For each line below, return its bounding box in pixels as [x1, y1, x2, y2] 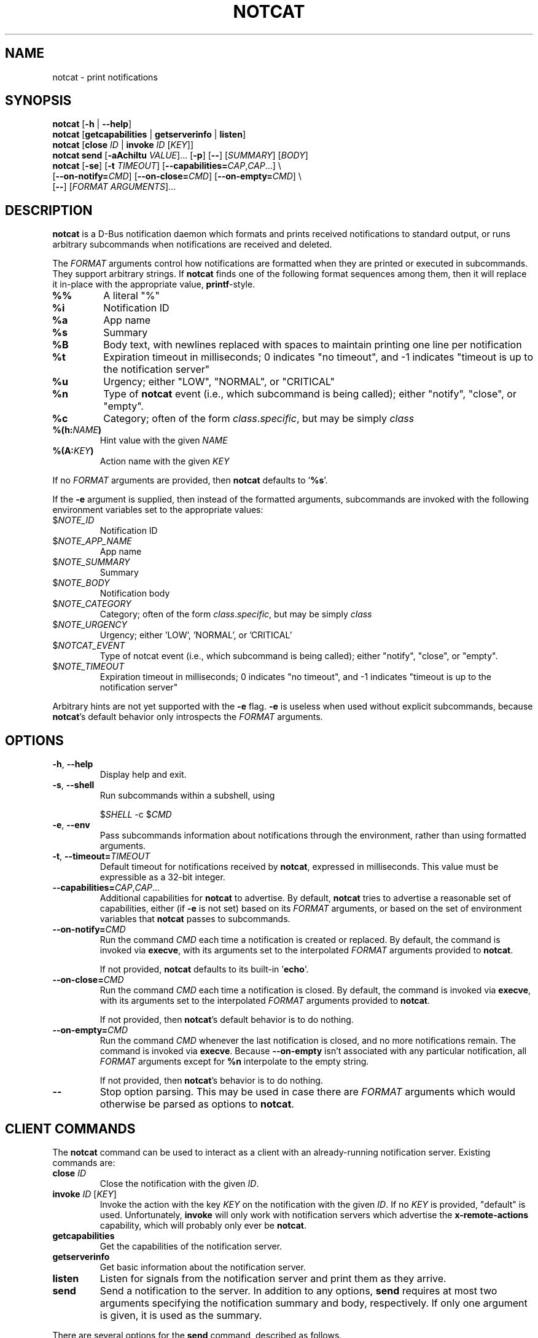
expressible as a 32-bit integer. [99, 872, 225, 883]
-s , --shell [52, 780, 95, 791]
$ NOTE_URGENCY [52, 619, 128, 630]
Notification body [99, 588, 170, 599]
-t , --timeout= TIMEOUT [52, 851, 150, 862]
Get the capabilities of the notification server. [99, 1240, 283, 1251]
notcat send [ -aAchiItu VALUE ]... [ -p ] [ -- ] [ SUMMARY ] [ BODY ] [52, 150, 308, 161]
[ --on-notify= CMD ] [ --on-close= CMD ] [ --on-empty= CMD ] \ [52, 171, 302, 182]
